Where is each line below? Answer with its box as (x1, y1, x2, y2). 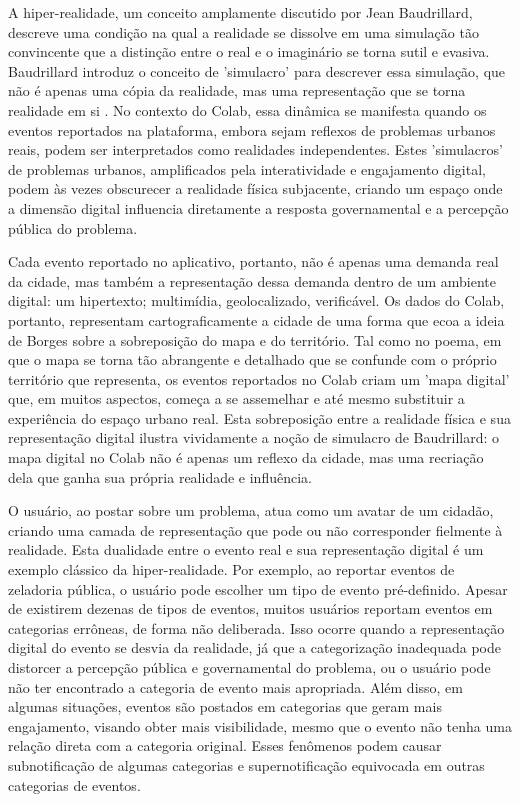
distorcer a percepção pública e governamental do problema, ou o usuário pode (8, 657, 491, 677)
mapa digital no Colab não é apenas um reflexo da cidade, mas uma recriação (8, 447, 484, 468)
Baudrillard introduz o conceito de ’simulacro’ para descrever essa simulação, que (8, 60, 506, 81)
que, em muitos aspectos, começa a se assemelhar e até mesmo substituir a (8, 388, 465, 409)
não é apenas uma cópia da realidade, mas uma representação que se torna (8, 80, 466, 101)
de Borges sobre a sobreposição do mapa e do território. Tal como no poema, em (8, 329, 502, 350)
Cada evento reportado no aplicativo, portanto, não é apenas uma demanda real (8, 251, 499, 272)
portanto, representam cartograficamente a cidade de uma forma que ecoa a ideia (8, 309, 505, 330)
